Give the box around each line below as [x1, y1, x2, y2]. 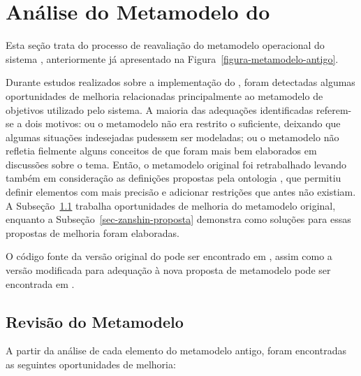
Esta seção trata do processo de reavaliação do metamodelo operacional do [6, 38, 325, 52]
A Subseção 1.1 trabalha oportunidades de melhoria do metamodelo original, [6, 198, 336, 212]
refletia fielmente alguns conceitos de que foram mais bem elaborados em [6, 143, 317, 158]
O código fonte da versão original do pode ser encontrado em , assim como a [6, 249, 332, 263]
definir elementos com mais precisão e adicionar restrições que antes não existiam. [6, 185, 356, 199]
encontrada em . [6, 276, 75, 291]
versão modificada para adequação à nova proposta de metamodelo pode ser [6, 263, 331, 277]
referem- [316, 102, 352, 117]
